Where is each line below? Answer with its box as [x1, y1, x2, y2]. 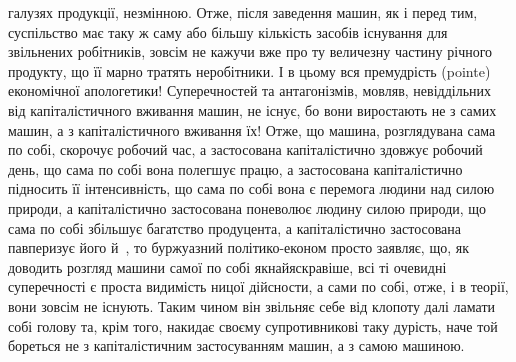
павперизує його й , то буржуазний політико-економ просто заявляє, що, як [8, 237, 469, 258]
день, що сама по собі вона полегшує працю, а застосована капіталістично [8, 158, 463, 179]
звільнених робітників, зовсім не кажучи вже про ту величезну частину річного [8, 41, 493, 62]
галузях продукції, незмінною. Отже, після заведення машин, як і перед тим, [8, 2, 478, 22]
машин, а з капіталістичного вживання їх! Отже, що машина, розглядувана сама [8, 119, 496, 140]
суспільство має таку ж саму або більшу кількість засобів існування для [8, 21, 448, 42]
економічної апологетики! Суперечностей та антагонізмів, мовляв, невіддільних [8, 80, 492, 101]
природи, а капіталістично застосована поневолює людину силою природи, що [8, 197, 487, 218]
